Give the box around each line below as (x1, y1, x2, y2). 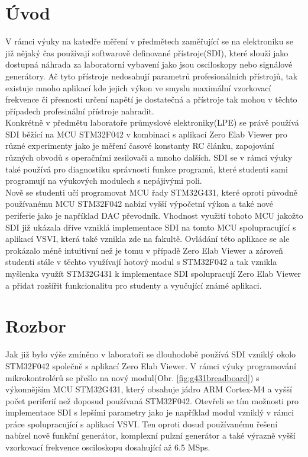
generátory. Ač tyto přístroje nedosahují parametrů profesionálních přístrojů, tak (5, 69, 298, 82)
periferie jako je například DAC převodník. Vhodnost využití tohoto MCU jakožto (5, 209, 303, 222)
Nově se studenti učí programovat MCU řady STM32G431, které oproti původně (5, 186, 297, 198)
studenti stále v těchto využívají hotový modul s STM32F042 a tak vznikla (5, 255, 277, 268)
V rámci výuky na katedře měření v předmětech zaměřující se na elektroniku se (5, 35, 293, 47)
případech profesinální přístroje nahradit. (5, 104, 154, 117)
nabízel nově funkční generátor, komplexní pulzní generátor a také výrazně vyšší (5, 429, 296, 442)
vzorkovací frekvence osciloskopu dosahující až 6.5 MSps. (5, 441, 210, 453)
